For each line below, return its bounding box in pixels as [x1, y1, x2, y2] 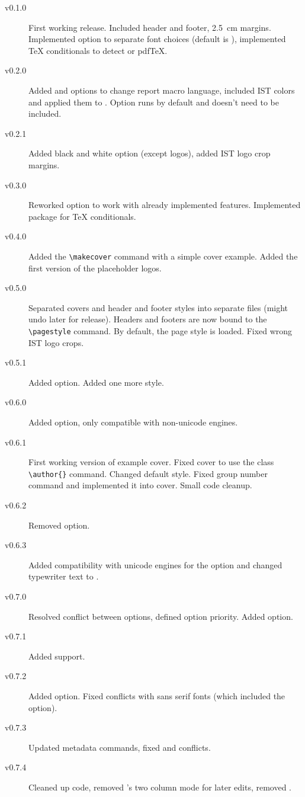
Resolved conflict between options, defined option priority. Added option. [28, 610, 293, 622]
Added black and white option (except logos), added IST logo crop [28, 147, 271, 159]
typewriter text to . [28, 570, 99, 582]
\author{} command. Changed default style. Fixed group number [28, 467, 268, 479]
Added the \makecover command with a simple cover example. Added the [28, 249, 298, 262]
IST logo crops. [28, 336, 84, 348]
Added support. [28, 649, 85, 662]
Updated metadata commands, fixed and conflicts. [28, 741, 211, 753]
